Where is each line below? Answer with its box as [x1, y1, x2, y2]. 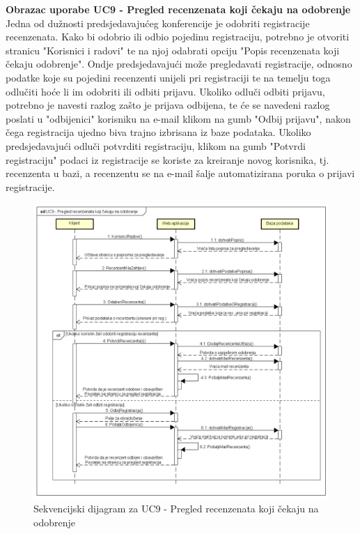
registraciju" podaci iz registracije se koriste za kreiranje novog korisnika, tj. [6, 152, 329, 167]
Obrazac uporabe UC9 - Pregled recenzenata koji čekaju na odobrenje [6, 2, 351, 16]
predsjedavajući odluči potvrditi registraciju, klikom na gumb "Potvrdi [6, 138, 306, 153]
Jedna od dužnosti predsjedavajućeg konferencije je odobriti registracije [6, 15, 310, 30]
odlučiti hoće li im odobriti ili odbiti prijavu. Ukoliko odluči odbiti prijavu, [6, 84, 325, 98]
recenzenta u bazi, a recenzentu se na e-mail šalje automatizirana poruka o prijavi [6, 166, 355, 181]
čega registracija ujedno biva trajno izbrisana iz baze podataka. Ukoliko [6, 125, 311, 139]
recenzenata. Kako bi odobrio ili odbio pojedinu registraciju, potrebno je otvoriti [6, 29, 350, 44]
